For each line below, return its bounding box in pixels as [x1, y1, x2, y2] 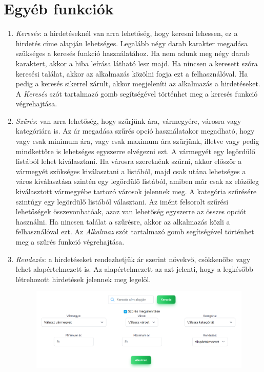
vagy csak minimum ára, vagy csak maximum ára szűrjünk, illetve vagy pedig [15, 136, 259, 146]
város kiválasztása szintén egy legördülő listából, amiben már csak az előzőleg [15, 176, 259, 187]
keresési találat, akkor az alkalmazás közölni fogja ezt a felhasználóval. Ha [15, 68, 248, 79]
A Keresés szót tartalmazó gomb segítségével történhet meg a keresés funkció [15, 88, 258, 99]
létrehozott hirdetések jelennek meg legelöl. [15, 273, 151, 284]
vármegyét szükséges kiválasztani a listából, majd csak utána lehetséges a [15, 165, 246, 176]
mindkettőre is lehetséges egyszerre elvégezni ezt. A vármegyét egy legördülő [15, 145, 255, 156]
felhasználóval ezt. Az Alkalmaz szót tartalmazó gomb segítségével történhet [15, 226, 254, 237]
